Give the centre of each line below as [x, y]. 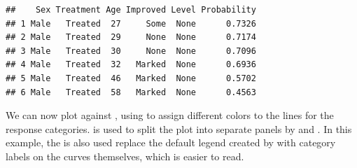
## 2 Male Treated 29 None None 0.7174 [131, 37]
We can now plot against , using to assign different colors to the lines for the [170, 115]
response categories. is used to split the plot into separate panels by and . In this [179, 128]
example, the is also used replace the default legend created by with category [171, 142]
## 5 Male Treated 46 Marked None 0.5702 [131, 78]
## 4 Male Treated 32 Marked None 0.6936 [131, 65]
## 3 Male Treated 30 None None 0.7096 [131, 51]
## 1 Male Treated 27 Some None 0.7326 [131, 23]
